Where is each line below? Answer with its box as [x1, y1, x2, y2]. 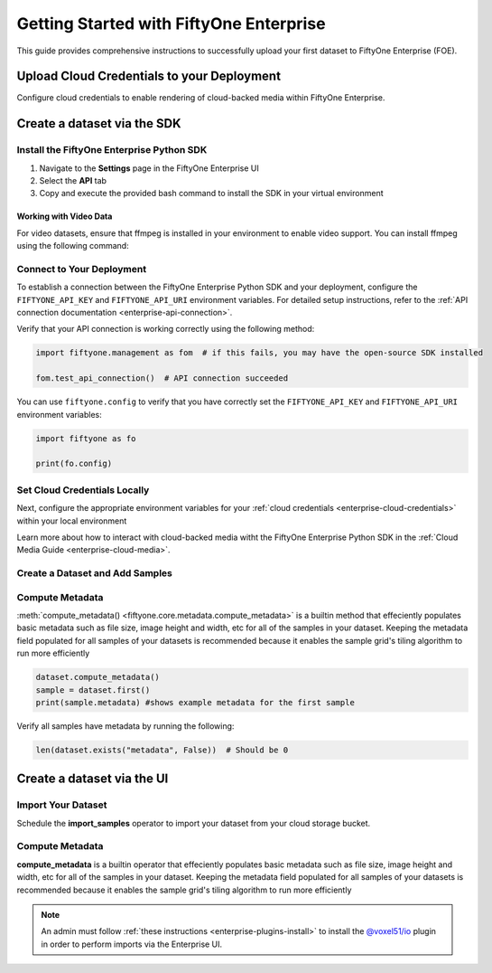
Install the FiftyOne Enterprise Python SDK [16, 144, 208, 156]
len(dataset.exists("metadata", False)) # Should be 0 [35, 744, 289, 755]
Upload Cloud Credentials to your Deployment [16, 69, 282, 84]
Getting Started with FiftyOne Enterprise [16, 14, 326, 33]
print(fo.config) [35, 458, 113, 469]
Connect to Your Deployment [16, 262, 147, 275]
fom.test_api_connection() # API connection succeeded [35, 373, 289, 383]
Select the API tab [39, 175, 107, 185]
